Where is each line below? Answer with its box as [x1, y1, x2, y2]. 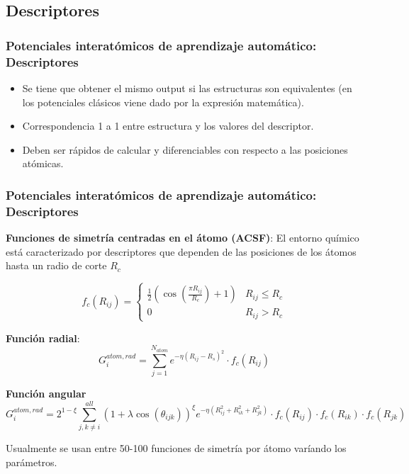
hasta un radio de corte [6, 258, 107, 273]
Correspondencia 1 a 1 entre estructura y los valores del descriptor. [22, 118, 314, 133]
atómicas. [22, 156, 64, 171]
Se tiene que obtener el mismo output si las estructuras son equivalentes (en [22, 80, 352, 95]
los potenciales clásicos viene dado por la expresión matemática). [22, 94, 304, 109]
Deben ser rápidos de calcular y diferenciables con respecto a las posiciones [22, 142, 348, 157]
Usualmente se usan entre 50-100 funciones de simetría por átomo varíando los [6, 440, 347, 455]
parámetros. [6, 454, 57, 469]
